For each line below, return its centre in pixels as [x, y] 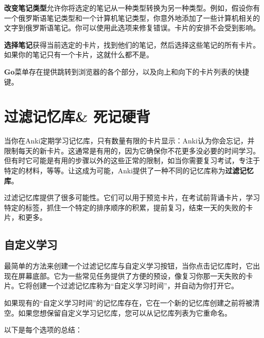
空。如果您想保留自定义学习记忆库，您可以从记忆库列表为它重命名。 [118, 312]
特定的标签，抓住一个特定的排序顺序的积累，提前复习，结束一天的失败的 [125, 207]
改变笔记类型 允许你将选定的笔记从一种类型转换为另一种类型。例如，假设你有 [132, 8]
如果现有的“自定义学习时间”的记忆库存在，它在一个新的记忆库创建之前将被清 [132, 303]
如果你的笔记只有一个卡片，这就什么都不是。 [79, 54]
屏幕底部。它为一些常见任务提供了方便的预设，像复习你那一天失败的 [132, 275]
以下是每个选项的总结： [43, 330]
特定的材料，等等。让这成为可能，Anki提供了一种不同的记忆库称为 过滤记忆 [129, 171]
